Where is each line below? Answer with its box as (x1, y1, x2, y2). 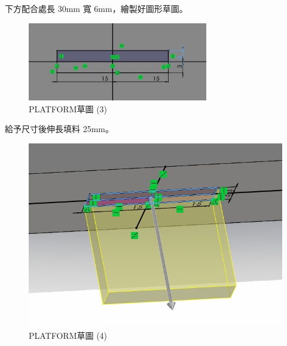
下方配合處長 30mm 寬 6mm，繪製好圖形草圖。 (5, 2, 188, 14)
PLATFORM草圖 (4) (29, 329, 108, 341)
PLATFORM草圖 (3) (29, 102, 108, 115)
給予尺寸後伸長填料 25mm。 (5, 123, 114, 135)
